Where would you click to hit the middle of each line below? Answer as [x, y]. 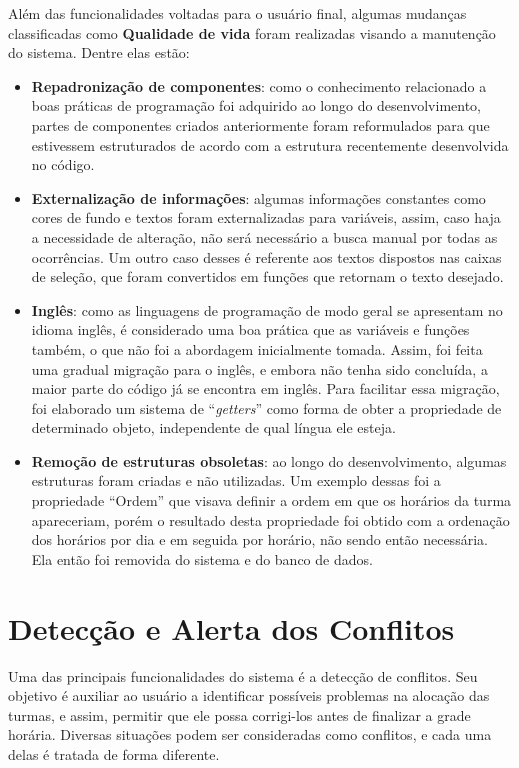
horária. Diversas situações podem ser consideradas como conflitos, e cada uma [250, 734]
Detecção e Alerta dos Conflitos [231, 627]
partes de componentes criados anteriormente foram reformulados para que [260, 124]
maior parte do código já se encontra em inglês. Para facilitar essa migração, [265, 388]
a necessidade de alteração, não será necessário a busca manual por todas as [264, 236]
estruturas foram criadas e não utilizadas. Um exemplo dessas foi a [236, 480]
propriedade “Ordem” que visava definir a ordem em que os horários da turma [271, 500]
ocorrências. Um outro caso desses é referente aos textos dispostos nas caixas [266, 256]
